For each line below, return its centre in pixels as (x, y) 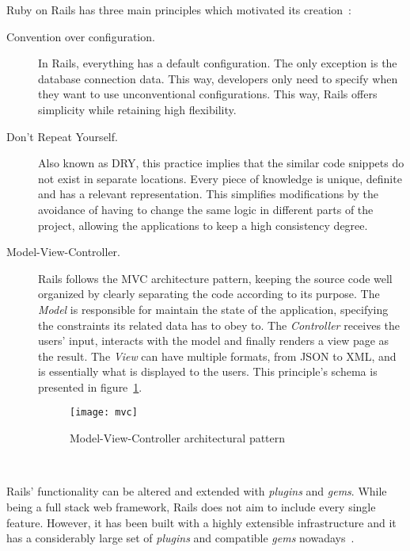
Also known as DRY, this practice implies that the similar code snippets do (221, 163)
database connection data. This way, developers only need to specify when (218, 78)
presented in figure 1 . (90, 386)
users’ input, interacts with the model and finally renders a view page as (214, 341)
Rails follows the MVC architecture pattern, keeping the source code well (215, 278)
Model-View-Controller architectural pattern (178, 438)
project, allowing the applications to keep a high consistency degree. (203, 225)
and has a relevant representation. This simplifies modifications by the (208, 194)
